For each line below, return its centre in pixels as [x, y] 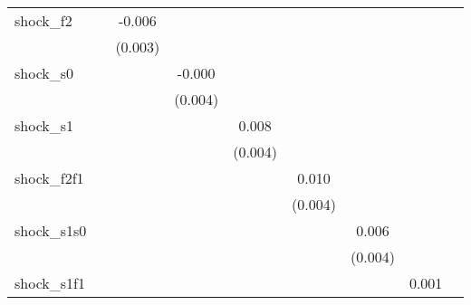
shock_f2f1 [49, 178]
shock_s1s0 [51, 230]
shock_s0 [44, 73]
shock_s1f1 [50, 283]
